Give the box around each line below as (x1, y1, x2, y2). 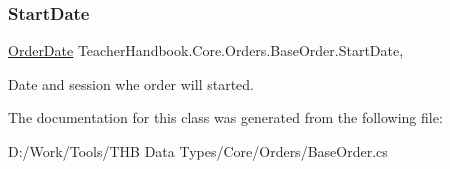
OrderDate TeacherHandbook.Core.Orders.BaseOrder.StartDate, (8, 40, 404, 61)
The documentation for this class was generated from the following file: (8, 107, 443, 128)
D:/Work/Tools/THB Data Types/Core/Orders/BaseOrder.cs (8, 141, 388, 161)
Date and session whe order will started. (8, 73, 254, 94)
